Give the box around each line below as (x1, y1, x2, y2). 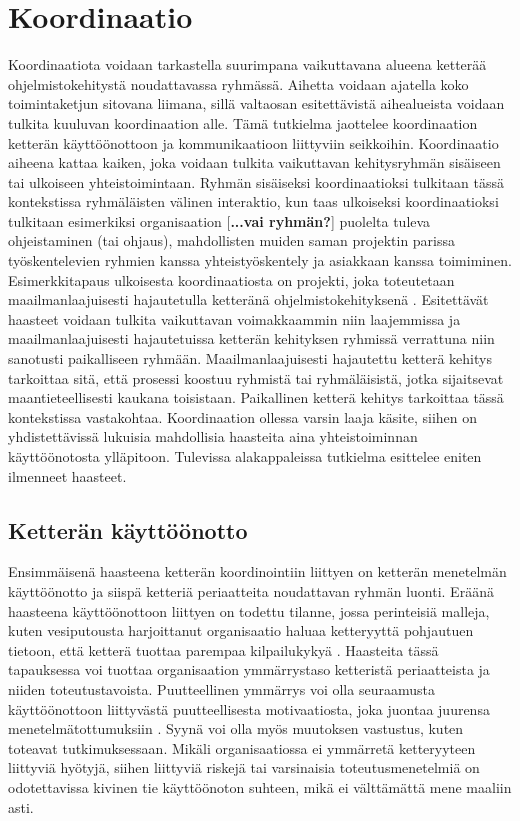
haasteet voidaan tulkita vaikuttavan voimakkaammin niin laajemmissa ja (8, 308, 461, 329)
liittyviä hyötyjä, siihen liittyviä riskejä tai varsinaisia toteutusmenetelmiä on (8, 757, 480, 778)
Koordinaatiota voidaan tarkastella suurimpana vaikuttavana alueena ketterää (8, 54, 487, 75)
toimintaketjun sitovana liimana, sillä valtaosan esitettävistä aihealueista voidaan (8, 93, 505, 114)
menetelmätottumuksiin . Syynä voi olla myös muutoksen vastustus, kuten (8, 718, 464, 739)
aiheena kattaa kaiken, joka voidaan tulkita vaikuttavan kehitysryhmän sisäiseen (8, 152, 501, 173)
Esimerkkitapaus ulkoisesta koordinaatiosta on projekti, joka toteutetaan (8, 269, 455, 290)
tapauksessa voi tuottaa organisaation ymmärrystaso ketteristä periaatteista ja (8, 659, 490, 680)
